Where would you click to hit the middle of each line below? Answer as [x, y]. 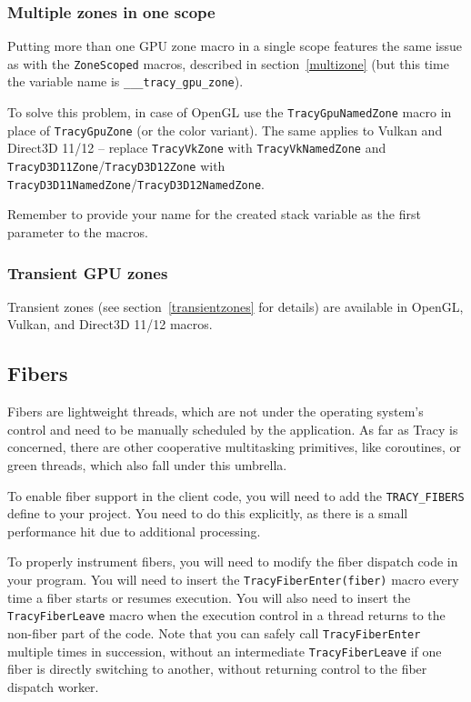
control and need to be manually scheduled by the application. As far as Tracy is [233, 429]
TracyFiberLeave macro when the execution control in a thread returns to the [226, 615]
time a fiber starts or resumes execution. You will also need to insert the [209, 597]
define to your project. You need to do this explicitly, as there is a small [208, 513]
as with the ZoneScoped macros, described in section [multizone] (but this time [228, 63]
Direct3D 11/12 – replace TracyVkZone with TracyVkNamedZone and [197, 148]
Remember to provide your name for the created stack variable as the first [214, 214]
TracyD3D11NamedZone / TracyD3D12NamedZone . [136, 183]
